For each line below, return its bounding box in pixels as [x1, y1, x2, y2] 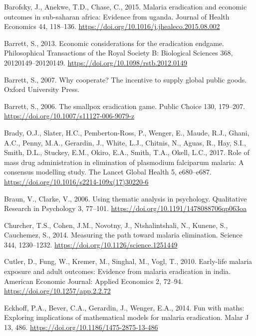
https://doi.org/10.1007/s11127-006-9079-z [4, 110, 135, 121]
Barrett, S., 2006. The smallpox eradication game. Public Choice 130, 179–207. [4, 100, 245, 111]
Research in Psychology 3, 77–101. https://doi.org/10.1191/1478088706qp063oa [4, 203, 247, 213]
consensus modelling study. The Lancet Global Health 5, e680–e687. [4, 166, 212, 177]
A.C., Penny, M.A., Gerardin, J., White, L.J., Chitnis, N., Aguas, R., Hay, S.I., [4, 137, 246, 147]
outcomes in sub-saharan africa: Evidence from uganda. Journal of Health [4, 11, 230, 21]
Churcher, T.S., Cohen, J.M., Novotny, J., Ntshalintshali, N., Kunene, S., [4, 219, 228, 230]
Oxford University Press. [4, 84, 80, 94]
